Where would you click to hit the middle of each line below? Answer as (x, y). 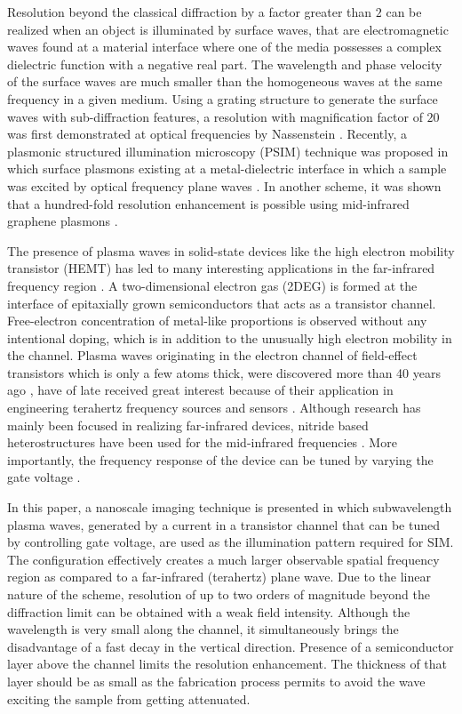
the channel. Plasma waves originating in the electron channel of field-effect (212, 355)
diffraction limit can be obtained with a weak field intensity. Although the (209, 611)
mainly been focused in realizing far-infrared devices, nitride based (188, 425)
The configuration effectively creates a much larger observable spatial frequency (223, 559)
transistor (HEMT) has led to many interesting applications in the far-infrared (221, 268)
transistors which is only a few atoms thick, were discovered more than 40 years (224, 372)
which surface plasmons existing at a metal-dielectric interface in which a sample (227, 168)
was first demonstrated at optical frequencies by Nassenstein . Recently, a (207, 134)
